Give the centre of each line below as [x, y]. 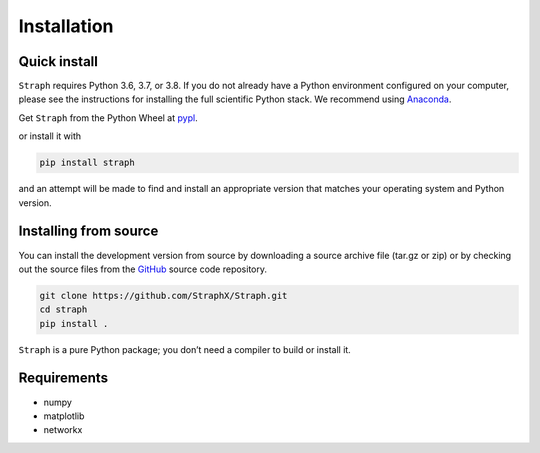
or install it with [50, 136]
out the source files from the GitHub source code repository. [143, 269]
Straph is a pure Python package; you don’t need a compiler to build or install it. [185, 349]
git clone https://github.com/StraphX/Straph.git [163, 295]
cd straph [63, 309]
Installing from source [88, 231]
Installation [66, 26]
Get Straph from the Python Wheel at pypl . [108, 117]
